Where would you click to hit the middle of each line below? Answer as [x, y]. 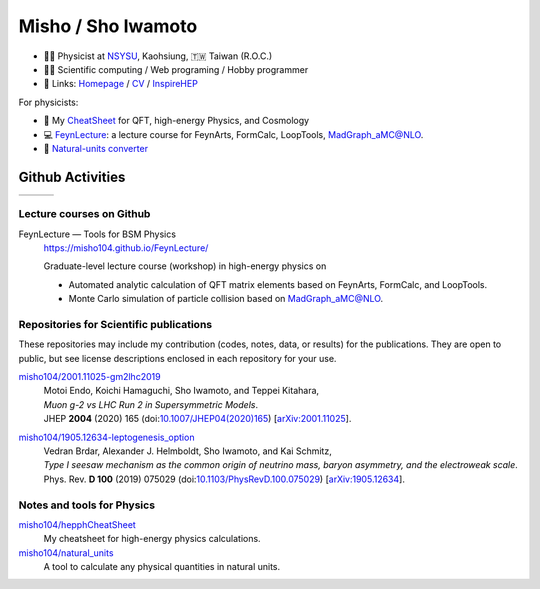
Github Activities [72, 176]
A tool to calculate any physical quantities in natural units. [162, 567]
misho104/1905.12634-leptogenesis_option [106, 437]
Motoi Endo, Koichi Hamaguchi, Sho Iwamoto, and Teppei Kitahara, [181, 391]
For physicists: [48, 102]
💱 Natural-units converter [96, 148]
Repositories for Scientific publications [115, 324]
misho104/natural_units [66, 552]
